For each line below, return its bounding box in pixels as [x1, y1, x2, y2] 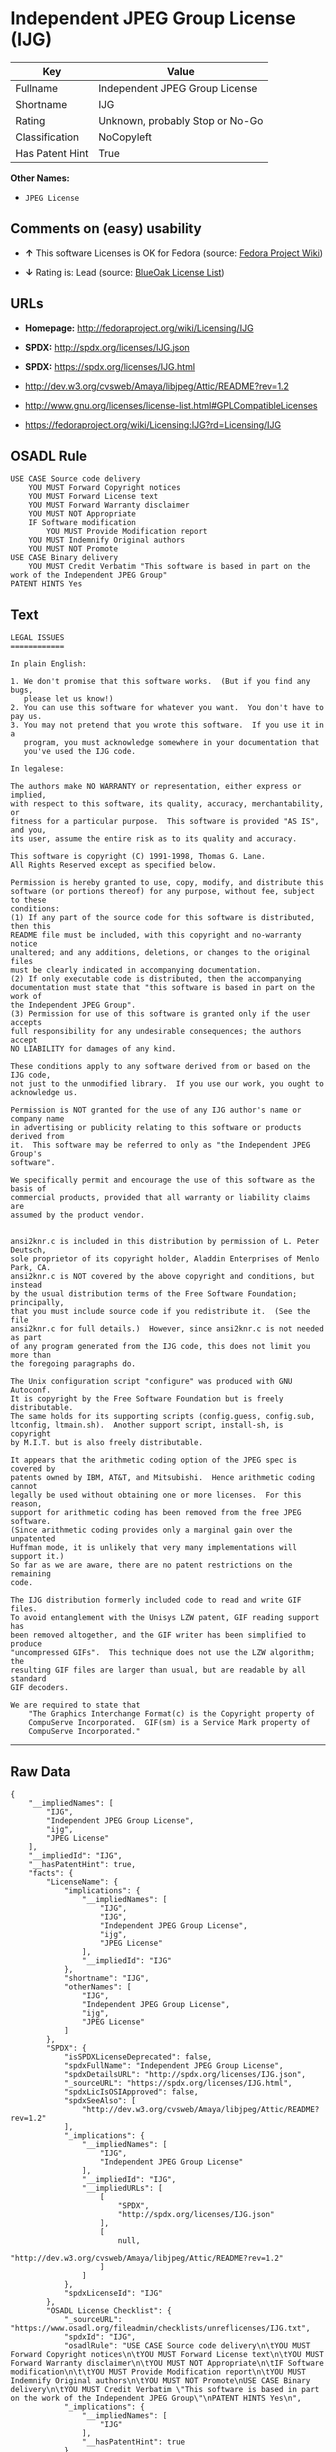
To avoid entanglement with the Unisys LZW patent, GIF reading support [10, 1613, 320, 1623]
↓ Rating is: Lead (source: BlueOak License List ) [24, 266, 225, 278]
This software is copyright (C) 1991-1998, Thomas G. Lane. [10, 852, 267, 862]
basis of [10, 1184, 47, 1194]
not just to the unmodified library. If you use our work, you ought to [10, 1079, 325, 1089]
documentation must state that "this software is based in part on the [10, 983, 315, 993]
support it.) [10, 1552, 65, 1562]
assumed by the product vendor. [10, 1210, 145, 1221]
